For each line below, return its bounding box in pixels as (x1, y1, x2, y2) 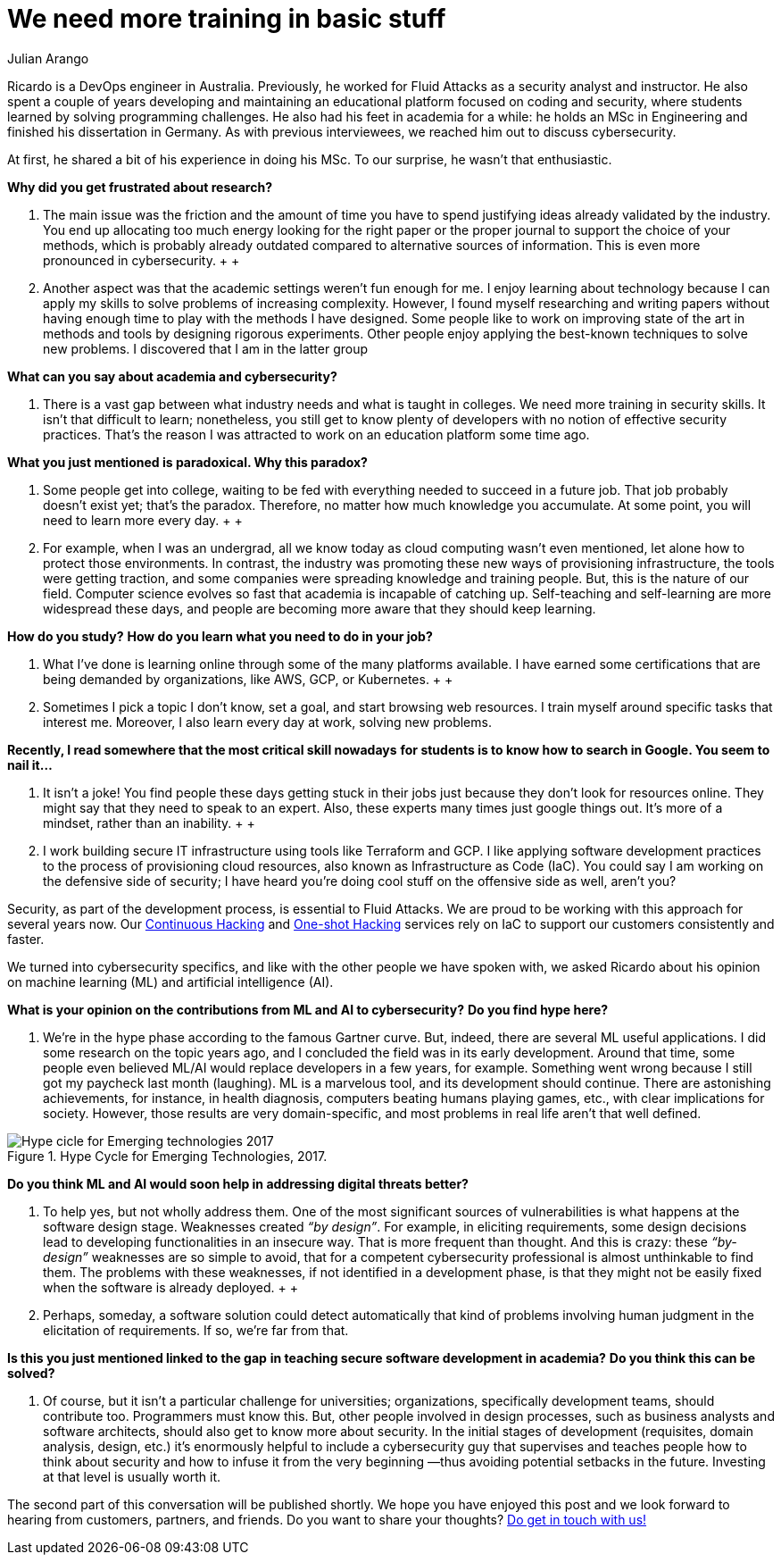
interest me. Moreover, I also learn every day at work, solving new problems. (43, 714, 492, 730)
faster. (7, 931, 45, 947)
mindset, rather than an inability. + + (43, 814, 255, 831)
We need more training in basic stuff (7, 4, 446, 34)
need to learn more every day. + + (43, 512, 243, 528)
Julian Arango (7, 50, 89, 66)
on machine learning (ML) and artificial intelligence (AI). (7, 973, 334, 990)
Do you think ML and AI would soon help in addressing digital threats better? (7, 1175, 469, 1191)
